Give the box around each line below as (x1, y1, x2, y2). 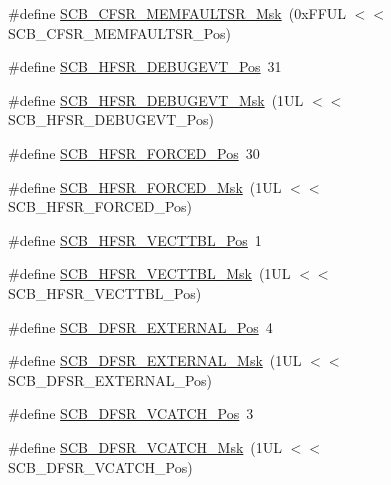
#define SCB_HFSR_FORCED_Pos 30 (8, 142, 260, 163)
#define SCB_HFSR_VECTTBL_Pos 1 (8, 229, 262, 250)
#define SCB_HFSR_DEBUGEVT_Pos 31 (8, 56, 282, 77)
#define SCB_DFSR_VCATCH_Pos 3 (8, 403, 254, 424)
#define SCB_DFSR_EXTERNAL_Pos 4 (8, 316, 273, 337)
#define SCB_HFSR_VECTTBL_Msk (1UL (8, 263, 291, 284)
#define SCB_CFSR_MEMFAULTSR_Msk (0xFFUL (8, 3, 347, 23)
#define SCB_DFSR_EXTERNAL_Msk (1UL (8, 350, 302, 371)
